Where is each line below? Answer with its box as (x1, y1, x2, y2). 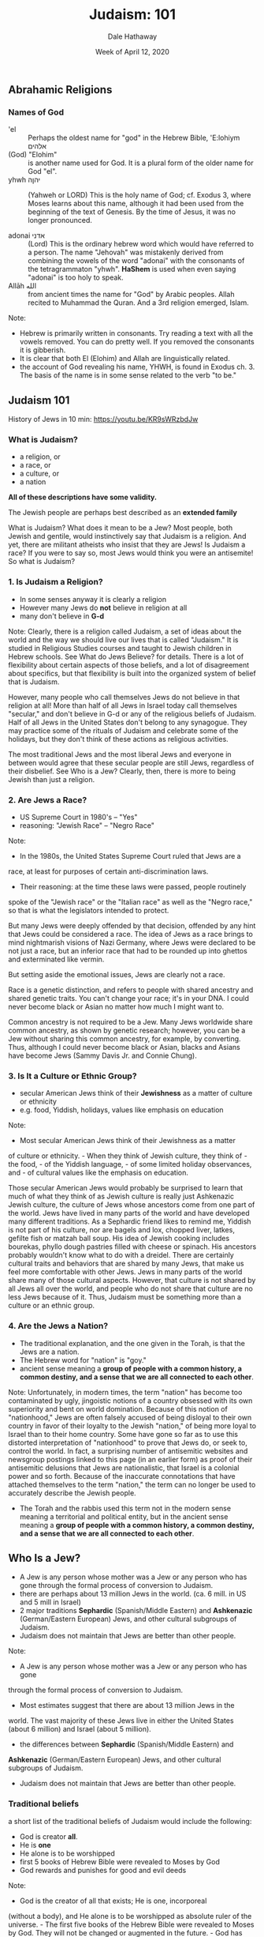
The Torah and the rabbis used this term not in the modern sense (19, 1503, 231, 1513)
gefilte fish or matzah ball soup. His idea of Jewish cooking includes (8, 1234, 230, 1243)
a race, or (19, 461, 51, 470)
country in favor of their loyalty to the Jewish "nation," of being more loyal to (8, 1420, 257, 1431)
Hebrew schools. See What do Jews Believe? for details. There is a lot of (8, 652, 244, 661)
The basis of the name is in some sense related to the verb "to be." (19, 370, 237, 380)
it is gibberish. (19, 345, 66, 355)
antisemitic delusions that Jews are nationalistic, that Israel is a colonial (8, 1463, 240, 1472)
